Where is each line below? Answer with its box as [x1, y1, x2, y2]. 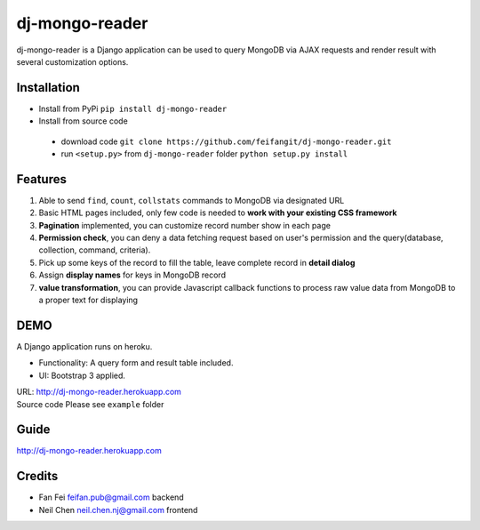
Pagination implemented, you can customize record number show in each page [38, 220, 331, 230]
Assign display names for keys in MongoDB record [38, 269, 227, 280]
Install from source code [38, 116, 128, 126]
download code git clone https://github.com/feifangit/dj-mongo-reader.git [60, 136, 392, 147]
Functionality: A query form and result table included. [38, 357, 234, 368]
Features [16, 172, 67, 187]
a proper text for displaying [38, 294, 138, 306]
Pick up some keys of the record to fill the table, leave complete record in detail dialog [38, 257, 356, 268]
